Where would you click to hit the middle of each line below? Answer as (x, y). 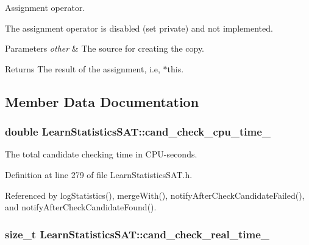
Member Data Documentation (102, 101)
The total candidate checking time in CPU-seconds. (101, 154)
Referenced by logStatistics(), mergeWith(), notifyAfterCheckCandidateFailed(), (155, 195)
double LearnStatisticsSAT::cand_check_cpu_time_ (138, 132)
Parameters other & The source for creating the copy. (105, 48)
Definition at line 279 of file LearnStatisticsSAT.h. (99, 174)
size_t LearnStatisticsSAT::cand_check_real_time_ (137, 234)
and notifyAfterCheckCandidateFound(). (81, 207)
